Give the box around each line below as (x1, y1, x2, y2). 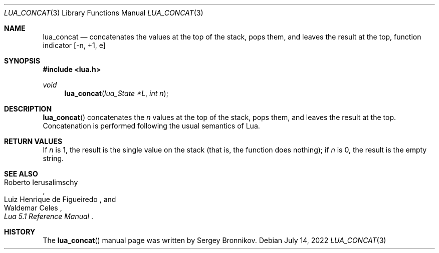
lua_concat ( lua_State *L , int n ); (64, 89, 168, 97)
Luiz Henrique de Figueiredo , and (4, 195, 116, 203)
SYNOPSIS (4, 56, 41, 65)
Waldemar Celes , (4, 203, 62, 212)
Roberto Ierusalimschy (4, 178, 78, 186)
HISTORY (4, 227, 36, 236)
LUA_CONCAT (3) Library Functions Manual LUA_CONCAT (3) (4, 8, 203, 17)
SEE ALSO (4, 169, 38, 178)
